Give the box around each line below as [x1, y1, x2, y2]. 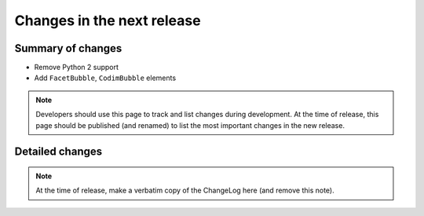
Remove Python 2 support [34, 63, 119, 72]
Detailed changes [14, 145, 102, 159]
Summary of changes [14, 42, 122, 55]
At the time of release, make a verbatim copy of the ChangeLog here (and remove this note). [35, 185, 334, 196]
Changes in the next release [14, 12, 201, 29]
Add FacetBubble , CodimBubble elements [34, 73, 177, 82]
